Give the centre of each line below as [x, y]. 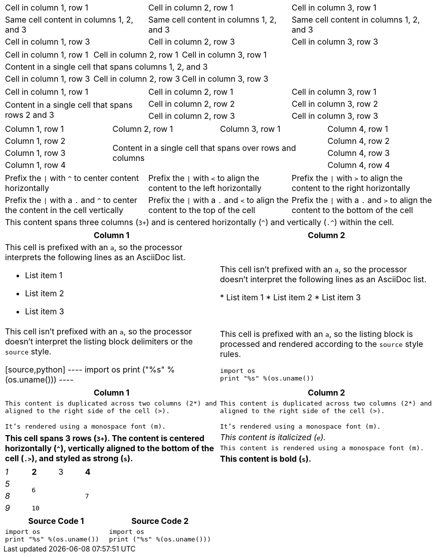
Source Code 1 [56, 521]
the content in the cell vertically [64, 210]
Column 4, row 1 [358, 129]
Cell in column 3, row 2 [335, 104]
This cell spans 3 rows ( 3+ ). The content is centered [105, 438]
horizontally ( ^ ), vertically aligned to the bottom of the [110, 448]
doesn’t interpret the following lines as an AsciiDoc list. [323, 279]
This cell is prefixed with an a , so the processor [94, 247]
